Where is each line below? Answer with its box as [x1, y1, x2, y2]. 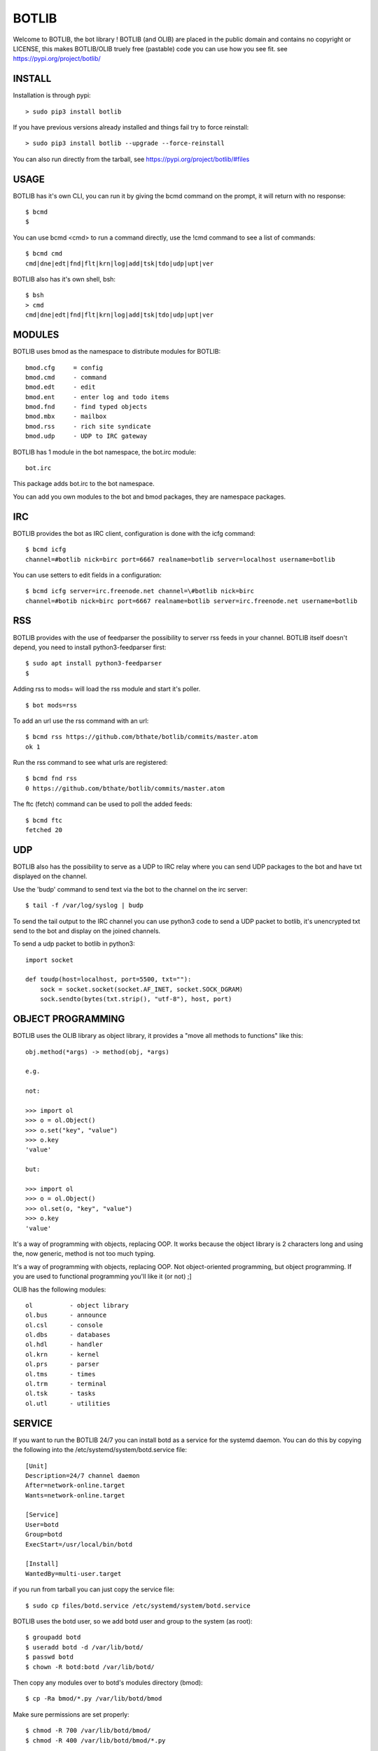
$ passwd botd [25, 1653, 73, 1661]
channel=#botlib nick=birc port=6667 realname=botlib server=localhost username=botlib [25, 555, 336, 563]
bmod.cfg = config [25, 364, 104, 371]
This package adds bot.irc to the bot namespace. [13, 480, 155, 488]
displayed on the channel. [13, 872, 87, 880]
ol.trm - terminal [25, 1380, 107, 1388]
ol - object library [25, 1301, 129, 1309]
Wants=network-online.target [25, 1491, 125, 1499]
